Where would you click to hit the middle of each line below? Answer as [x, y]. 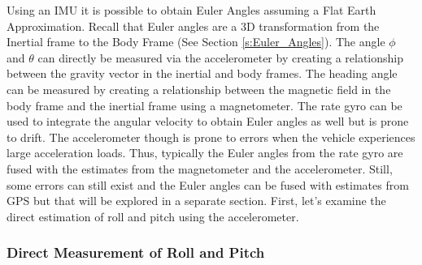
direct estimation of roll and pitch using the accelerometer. [153, 216]
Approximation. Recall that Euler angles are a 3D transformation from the [193, 26]
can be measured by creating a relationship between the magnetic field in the [199, 89]
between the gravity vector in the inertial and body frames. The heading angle [202, 73]
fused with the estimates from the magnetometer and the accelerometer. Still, [200, 168]
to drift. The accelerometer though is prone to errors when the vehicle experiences [211, 137]
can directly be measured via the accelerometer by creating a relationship [220, 57]
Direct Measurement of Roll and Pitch [136, 252]
